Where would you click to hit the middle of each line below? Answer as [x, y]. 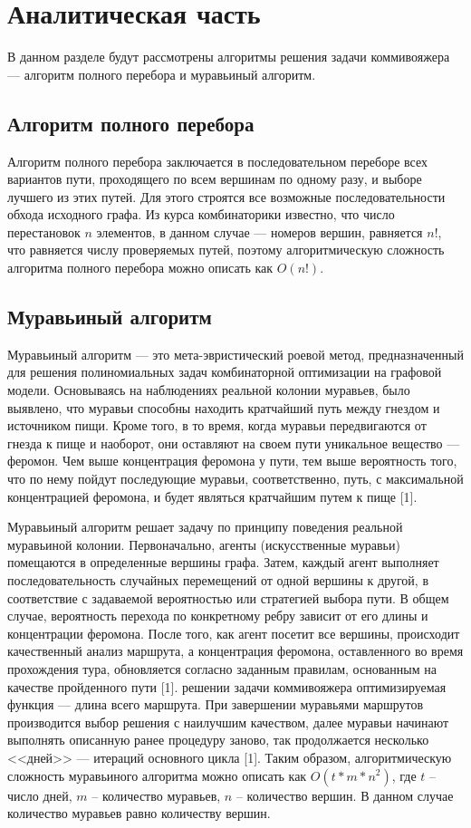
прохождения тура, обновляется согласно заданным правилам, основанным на [222, 668]
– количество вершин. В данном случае [345, 795]
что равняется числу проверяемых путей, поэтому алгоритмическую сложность [226, 250]
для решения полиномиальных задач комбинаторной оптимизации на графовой [225, 372]
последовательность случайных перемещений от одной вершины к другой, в [218, 580]
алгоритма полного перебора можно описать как [140, 268]
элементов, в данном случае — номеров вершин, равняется [260, 231]
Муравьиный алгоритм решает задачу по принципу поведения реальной [205, 527]
